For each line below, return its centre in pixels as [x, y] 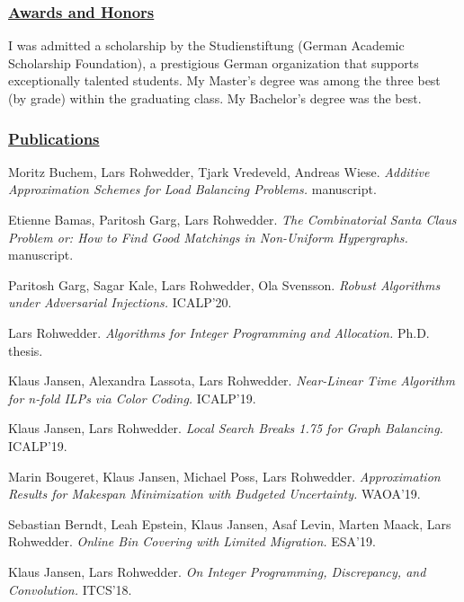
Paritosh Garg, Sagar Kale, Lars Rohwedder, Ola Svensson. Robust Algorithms [224, 284]
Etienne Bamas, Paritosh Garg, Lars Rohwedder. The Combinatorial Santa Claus [232, 219]
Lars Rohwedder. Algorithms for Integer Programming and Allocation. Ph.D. [219, 332]
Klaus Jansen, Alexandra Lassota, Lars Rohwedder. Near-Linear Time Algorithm [232, 381]
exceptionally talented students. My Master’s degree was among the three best [224, 80]
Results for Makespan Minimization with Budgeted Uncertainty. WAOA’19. [214, 494]
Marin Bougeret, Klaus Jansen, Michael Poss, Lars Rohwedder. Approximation [224, 476]
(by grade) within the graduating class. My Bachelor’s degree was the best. [215, 98]
